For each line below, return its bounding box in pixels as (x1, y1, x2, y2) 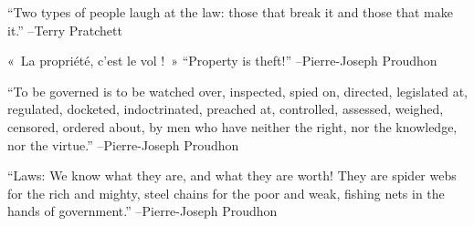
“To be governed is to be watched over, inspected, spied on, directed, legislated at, (7, 81, 468, 100)
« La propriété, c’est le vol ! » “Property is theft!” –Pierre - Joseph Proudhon (7, 51, 437, 70)
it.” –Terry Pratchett (7, 20, 122, 39)
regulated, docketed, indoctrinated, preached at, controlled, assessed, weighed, (7, 99, 444, 118)
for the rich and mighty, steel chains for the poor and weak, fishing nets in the (7, 183, 445, 202)
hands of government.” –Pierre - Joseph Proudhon (7, 201, 278, 221)
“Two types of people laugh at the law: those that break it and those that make (7, 3, 453, 21)
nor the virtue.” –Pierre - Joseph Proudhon (7, 135, 239, 154)
